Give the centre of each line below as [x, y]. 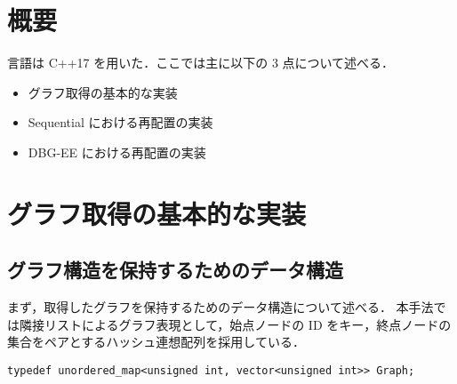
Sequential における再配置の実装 [120, 122]
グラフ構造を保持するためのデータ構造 [175, 270]
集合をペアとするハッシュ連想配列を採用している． [156, 342]
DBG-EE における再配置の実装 [117, 152]
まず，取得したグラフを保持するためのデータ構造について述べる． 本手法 [220, 307]
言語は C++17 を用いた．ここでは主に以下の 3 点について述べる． [201, 63]
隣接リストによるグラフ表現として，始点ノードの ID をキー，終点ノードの [235, 324]
